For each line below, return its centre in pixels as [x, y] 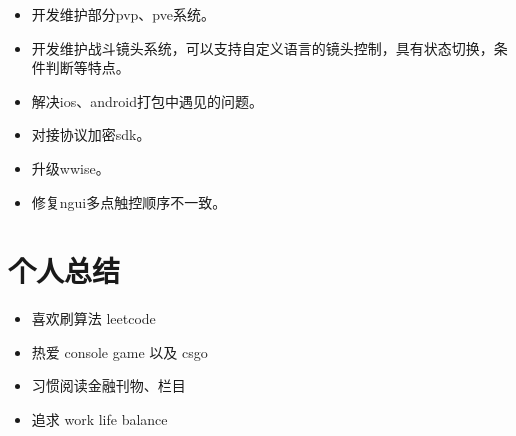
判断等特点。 [87, 67]
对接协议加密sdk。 [91, 134]
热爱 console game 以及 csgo [119, 351]
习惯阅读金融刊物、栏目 [108, 385]
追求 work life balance [99, 419]
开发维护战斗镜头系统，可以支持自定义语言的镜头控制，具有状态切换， [262, 47]
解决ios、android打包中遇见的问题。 [147, 100]
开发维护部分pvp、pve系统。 [123, 14]
